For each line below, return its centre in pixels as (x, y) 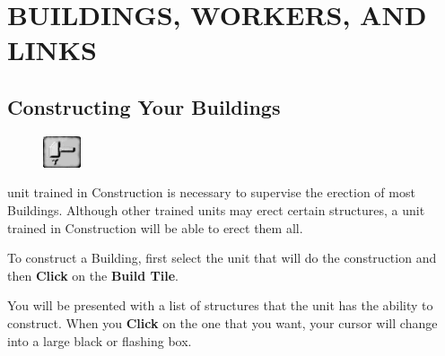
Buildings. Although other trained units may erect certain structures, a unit (216, 209)
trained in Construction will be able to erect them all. (155, 227)
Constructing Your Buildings (144, 106)
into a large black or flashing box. (100, 340)
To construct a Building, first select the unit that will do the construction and (222, 258)
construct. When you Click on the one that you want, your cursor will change (222, 322)
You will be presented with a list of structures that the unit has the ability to (220, 305)
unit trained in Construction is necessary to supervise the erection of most (211, 192)
